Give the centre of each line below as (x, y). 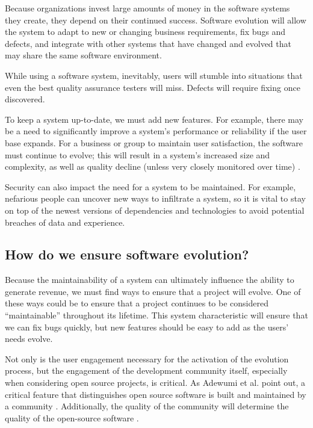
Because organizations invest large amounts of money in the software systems (147, 8)
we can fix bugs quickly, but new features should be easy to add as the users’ (147, 327)
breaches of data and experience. (65, 222)
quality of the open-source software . (72, 417)
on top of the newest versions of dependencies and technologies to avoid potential (155, 210)
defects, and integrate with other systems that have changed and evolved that (148, 43)
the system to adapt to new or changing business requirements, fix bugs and (145, 32)
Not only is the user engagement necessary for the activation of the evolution (147, 358)
